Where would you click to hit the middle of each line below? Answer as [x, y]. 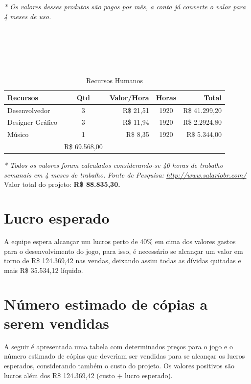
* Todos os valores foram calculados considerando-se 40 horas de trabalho [114, 165]
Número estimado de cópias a [106, 304]
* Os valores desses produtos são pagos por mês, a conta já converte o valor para [125, 6]
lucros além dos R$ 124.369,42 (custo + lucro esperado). [88, 375]
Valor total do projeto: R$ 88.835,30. [62, 184]
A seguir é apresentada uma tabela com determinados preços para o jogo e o [118, 346]
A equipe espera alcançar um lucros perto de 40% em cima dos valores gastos [120, 241]
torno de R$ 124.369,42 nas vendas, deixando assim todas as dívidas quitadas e [123, 260]
